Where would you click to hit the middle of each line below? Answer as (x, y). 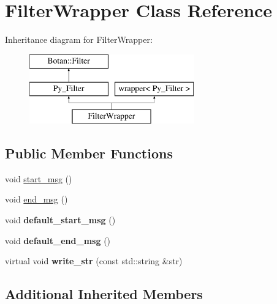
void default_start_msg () (60, 220)
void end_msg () (36, 199)
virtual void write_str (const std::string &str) (94, 261)
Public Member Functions (89, 153)
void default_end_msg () (58, 240)
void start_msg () (39, 178)
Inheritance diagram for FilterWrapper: (79, 39)
